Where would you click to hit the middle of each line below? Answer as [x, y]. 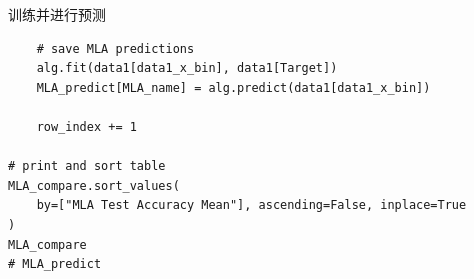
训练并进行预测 [57, 14]
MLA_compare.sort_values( [94, 185]
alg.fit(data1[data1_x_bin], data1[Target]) [187, 68]
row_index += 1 [86, 126]
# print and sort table [87, 166]
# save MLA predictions [115, 48]
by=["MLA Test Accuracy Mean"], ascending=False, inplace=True [251, 205]
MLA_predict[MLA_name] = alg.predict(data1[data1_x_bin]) [233, 87]
